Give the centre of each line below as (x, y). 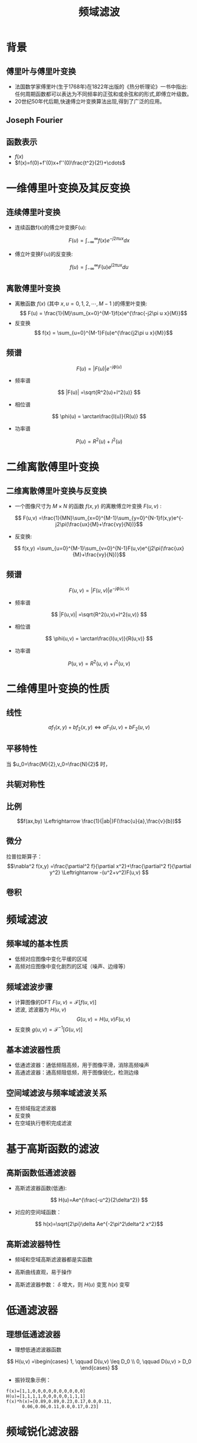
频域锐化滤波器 (42, 1432)
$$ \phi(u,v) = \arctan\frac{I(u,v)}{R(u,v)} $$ (99, 638)
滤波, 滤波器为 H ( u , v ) (40, 1010)
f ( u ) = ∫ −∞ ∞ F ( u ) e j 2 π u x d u (99, 267)
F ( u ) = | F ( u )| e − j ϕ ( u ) (99, 368)
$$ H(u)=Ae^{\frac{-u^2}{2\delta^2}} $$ (99, 1200)
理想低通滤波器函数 (38, 1350)
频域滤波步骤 (29, 987)
